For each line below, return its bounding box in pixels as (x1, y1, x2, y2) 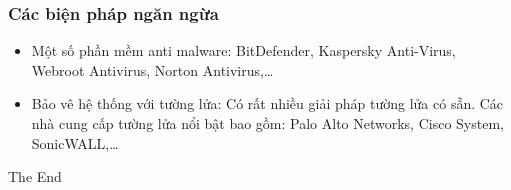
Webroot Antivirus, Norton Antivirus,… (31, 59, 274, 80)
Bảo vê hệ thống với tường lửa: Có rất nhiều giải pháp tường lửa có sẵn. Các (31, 93, 504, 114)
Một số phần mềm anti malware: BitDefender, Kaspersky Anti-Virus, (31, 40, 456, 61)
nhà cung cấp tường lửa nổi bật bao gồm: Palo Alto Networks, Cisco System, (31, 113, 504, 133)
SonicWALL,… (31, 132, 119, 153)
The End (8, 166, 62, 187)
